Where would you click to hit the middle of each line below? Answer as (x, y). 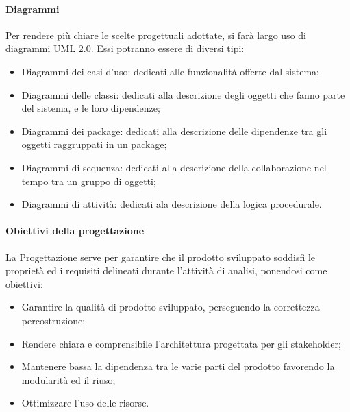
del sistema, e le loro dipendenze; (91, 108)
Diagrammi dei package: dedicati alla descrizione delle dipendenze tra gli (174, 131)
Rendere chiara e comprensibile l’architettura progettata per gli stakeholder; (181, 343)
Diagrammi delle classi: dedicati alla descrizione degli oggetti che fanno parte (183, 94)
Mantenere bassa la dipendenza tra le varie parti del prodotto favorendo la (178, 366)
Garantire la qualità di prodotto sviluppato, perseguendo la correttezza (171, 307)
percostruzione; (53, 320)
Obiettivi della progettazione (75, 231)
